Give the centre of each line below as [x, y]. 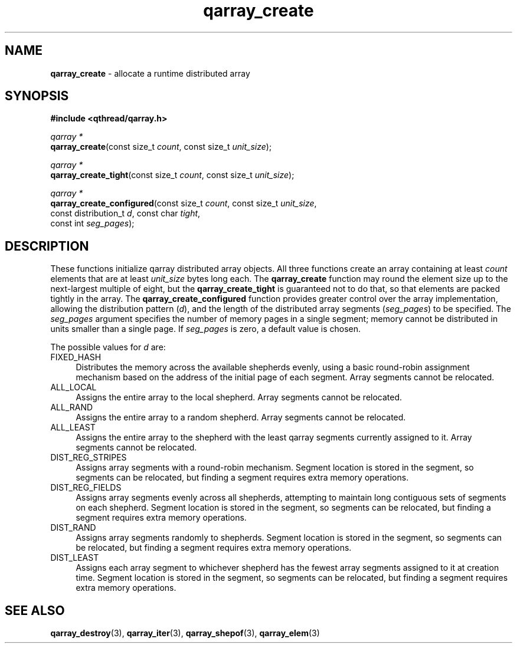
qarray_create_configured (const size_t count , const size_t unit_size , [184, 203]
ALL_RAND [72, 407]
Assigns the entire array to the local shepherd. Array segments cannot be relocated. [239, 397]
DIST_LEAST [75, 558]
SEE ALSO [35, 610]
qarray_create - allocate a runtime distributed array [150, 73]
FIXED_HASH [76, 357]
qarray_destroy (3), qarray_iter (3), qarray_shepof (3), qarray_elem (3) [185, 633]
